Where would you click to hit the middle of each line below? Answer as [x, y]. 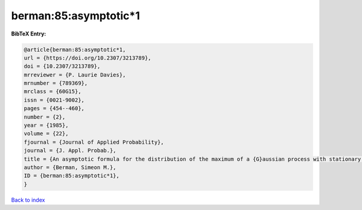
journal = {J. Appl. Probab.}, [70, 151]
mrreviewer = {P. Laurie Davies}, [75, 75]
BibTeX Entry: [29, 34]
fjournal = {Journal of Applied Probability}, [94, 142]
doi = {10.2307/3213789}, [62, 66]
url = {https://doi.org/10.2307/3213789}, [87, 58]
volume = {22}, [46, 134]
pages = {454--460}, [54, 109]
